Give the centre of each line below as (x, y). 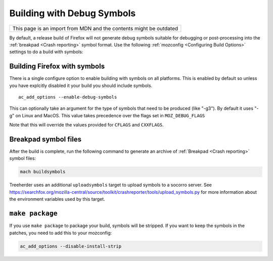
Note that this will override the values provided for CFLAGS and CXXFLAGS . (86, 125)
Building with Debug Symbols (73, 13)
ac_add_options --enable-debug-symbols (68, 97)
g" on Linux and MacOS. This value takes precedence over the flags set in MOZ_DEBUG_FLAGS (107, 115)
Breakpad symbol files (45, 139)
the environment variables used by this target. (57, 199)
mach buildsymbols (43, 172)
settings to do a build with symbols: (46, 52)
